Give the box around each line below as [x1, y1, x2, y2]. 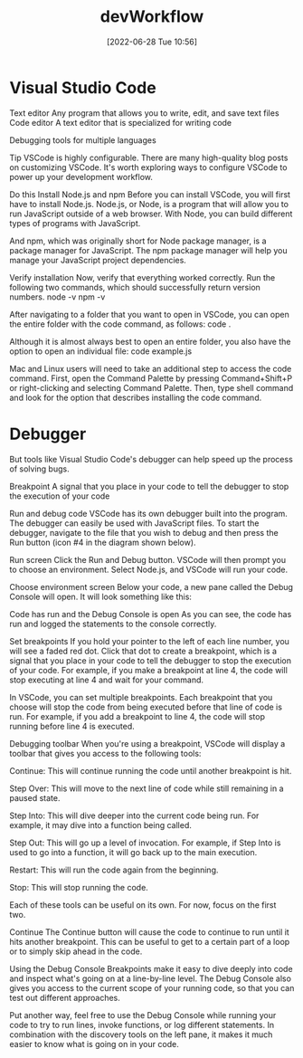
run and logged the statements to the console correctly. [9, 618, 217, 629]
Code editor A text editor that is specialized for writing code [9, 117, 232, 128]
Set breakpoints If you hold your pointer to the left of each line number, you [9, 635, 289, 646]
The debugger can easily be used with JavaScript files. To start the [9, 518, 260, 529]
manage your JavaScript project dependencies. [9, 254, 187, 265]
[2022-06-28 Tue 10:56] [107, 36, 197, 47]
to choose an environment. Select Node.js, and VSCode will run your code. [9, 564, 289, 575]
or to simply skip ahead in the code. [9, 946, 143, 957]
